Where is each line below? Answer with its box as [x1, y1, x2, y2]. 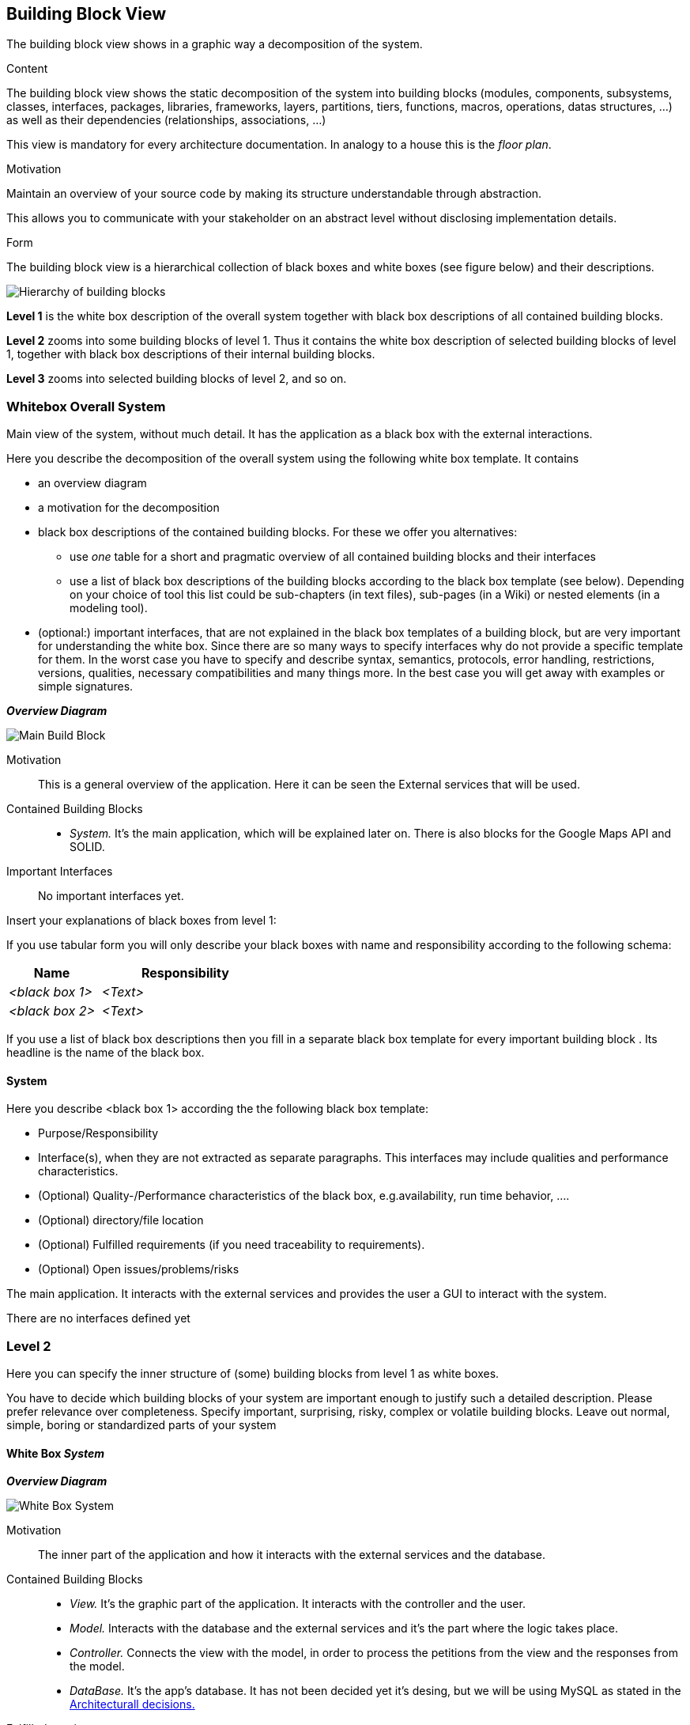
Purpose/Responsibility [38, 1126, 159, 1141]
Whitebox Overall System [6, 398, 166, 414]
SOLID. [70, 840, 105, 854]
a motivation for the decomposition [38, 501, 220, 515]
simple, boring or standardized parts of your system [6, 1418, 277, 1432]
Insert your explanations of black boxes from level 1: [6, 914, 277, 928]
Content [6, 62, 48, 76]
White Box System [6, 1446, 105, 1460]
